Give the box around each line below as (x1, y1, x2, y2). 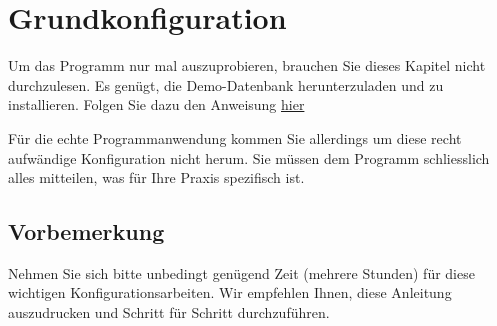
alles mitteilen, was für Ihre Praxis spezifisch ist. (8, 167, 305, 188)
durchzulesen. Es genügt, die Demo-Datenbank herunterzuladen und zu (8, 74, 444, 95)
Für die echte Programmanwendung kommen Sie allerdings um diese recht (8, 127, 462, 148)
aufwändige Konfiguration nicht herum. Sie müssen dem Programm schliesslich (8, 147, 490, 168)
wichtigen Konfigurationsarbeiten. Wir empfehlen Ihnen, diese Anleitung (8, 282, 452, 303)
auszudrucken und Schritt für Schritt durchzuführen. (8, 302, 330, 323)
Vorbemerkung (8, 216, 165, 247)
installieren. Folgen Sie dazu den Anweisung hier (8, 94, 305, 115)
